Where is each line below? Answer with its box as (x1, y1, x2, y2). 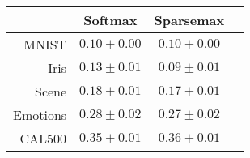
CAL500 (19, 129, 67, 147)
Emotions (13, 105, 67, 124)
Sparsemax (154, 11, 225, 29)
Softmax (83, 11, 138, 29)
